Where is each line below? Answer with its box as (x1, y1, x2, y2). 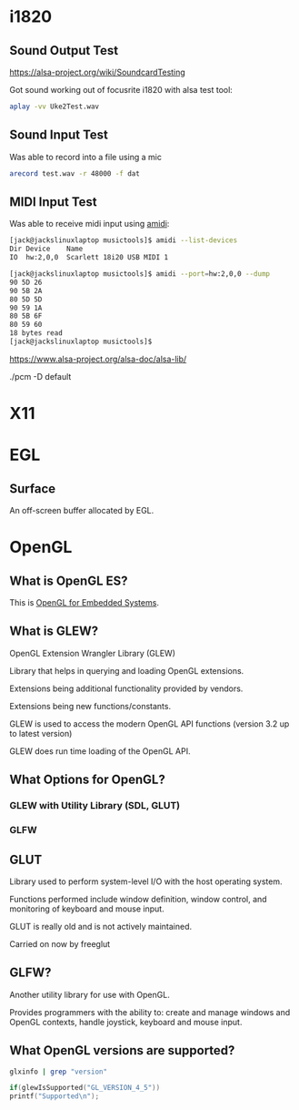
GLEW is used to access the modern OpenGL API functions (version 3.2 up (9, 718, 290, 729)
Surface (9, 481, 56, 496)
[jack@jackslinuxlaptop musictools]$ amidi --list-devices (9, 236, 238, 245)
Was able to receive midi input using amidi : (9, 219, 170, 229)
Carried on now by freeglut (9, 938, 111, 949)
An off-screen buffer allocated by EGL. (9, 505, 154, 516)
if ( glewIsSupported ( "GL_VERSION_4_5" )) (9, 1084, 161, 1093)
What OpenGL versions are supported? (9, 1043, 235, 1058)
